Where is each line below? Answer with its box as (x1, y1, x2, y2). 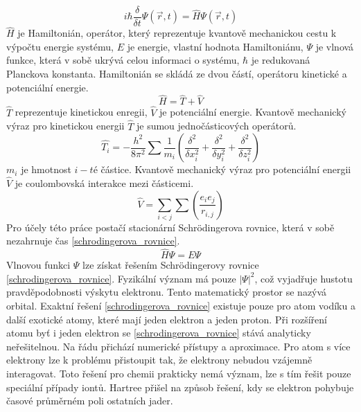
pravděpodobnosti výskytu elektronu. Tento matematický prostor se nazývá (6, 285, 327, 299)
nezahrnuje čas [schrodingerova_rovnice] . (6, 233, 180, 248)
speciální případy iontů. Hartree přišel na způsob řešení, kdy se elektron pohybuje (6, 379, 354, 394)
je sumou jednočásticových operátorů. (136, 118, 297, 133)
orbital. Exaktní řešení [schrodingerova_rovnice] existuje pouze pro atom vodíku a (6, 298, 355, 313)
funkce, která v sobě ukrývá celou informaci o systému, (6, 53, 240, 67)
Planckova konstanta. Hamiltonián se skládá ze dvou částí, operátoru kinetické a (6, 66, 347, 81)
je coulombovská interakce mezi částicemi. (15, 175, 194, 190)
